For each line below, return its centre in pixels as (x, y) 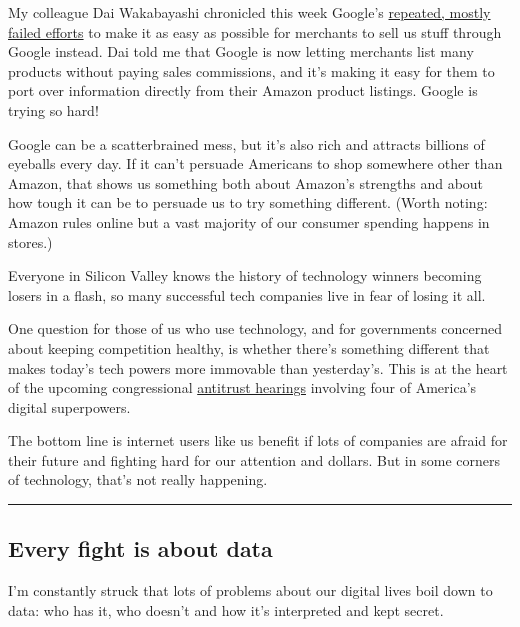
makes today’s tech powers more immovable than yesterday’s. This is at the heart (258, 367)
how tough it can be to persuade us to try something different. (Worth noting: (248, 202)
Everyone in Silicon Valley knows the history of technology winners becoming (245, 275)
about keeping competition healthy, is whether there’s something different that (249, 347)
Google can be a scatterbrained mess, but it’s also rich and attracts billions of (246, 143)
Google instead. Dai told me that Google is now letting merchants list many (241, 51)
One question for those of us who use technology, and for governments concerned (255, 328)
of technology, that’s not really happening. (138, 479)
